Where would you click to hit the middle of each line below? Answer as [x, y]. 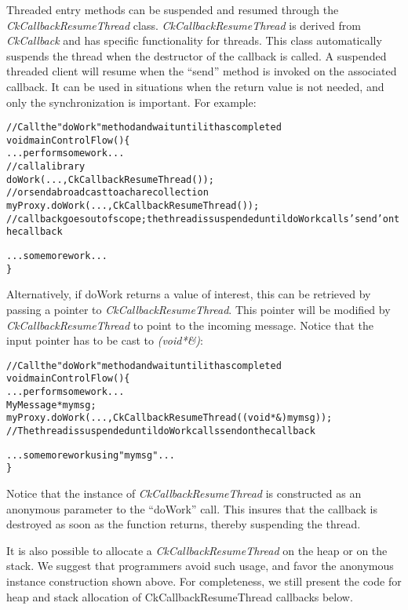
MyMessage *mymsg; [51, 405]
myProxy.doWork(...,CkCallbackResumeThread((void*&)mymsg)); [169, 418]
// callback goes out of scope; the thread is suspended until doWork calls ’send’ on [200, 219]
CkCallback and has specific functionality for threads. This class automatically [194, 40]
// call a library [46, 167]
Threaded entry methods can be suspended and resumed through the [173, 9]
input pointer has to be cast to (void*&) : [105, 340]
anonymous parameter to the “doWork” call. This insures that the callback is [192, 508]
